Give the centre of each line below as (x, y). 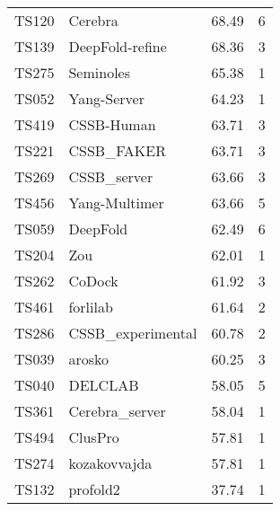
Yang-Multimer (116, 203)
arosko (89, 359)
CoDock (93, 281)
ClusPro (94, 437)
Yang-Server (106, 98)
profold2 (94, 489)
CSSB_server (111, 176)
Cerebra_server (117, 411)
